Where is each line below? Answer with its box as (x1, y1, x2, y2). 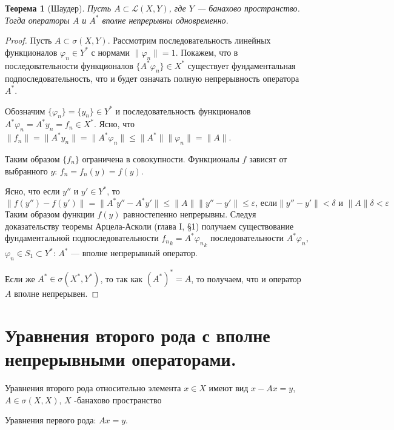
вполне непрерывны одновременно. (102, 13, 229, 26)
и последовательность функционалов (115, 104, 251, 117)
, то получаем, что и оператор (191, 272, 301, 285)
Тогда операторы (5, 13, 70, 26)
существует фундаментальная (187, 59, 296, 71)
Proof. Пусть (5, 34, 52, 47)
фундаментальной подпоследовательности (5, 231, 159, 244)
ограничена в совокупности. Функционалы (82, 152, 239, 165)
